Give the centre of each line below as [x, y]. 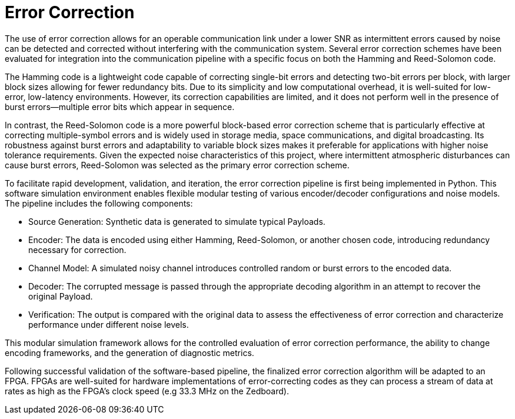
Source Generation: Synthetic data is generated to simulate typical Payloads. [177, 221]
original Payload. [61, 296]
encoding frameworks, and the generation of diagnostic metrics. [129, 353]
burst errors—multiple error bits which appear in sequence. [120, 107]
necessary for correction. [77, 250]
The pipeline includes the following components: [99, 203]
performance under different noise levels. [109, 324]
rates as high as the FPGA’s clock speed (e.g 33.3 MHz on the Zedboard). [147, 391]
